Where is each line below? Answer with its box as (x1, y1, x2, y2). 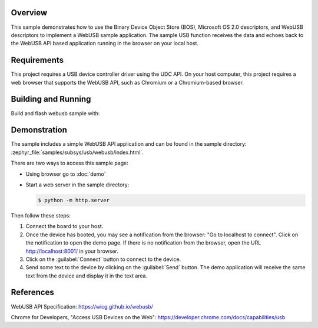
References (11, 287, 54, 297)
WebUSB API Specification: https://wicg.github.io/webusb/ (11, 303, 153, 310)
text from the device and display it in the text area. (25, 272, 148, 279)
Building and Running (11, 94, 91, 104)
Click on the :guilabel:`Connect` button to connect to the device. (25, 256, 181, 263)
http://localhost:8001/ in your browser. (25, 247, 119, 255)
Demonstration (11, 125, 68, 135)
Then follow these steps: (11, 212, 71, 219)
